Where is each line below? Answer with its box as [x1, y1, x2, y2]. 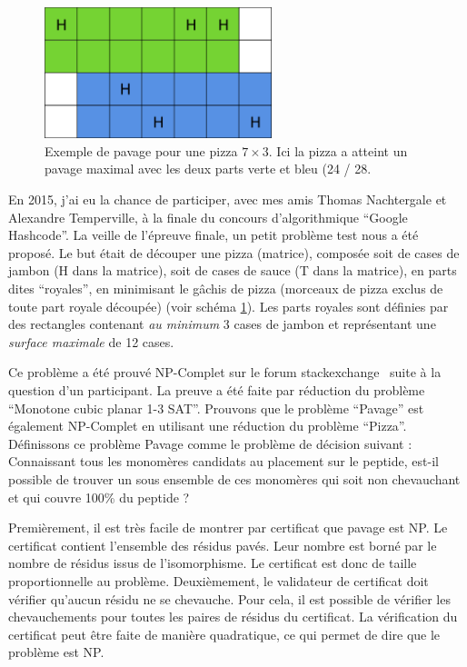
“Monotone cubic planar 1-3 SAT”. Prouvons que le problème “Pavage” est [8, 398, 424, 417]
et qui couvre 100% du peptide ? [8, 487, 190, 506]
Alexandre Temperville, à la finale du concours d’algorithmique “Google [8, 207, 408, 226]
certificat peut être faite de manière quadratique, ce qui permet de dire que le [8, 624, 441, 643]
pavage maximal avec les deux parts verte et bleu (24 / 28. [45, 159, 372, 178]
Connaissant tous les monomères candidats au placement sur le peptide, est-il [8, 452, 439, 471]
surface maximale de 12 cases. [8, 332, 174, 351]
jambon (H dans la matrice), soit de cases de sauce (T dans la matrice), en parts [8, 261, 457, 280]
